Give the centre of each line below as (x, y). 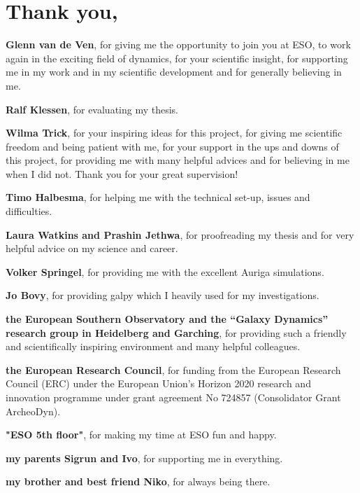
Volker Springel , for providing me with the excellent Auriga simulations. (165, 271)
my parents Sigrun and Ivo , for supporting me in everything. (144, 458)
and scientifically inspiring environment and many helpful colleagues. (153, 346)
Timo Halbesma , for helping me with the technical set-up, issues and (158, 197)
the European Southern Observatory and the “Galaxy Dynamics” (167, 319)
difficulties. (29, 211)
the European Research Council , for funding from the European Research (173, 369)
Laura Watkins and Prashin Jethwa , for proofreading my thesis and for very (180, 234)
